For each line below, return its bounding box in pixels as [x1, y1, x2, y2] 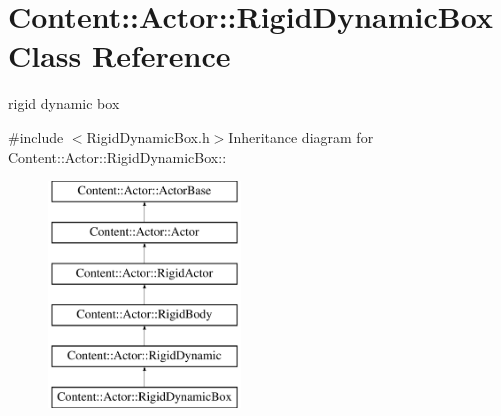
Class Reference [8, 35, 231, 76]
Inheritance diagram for [228, 126, 374, 147]
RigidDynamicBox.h [86, 126, 210, 147]
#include [8, 126, 64, 147]
